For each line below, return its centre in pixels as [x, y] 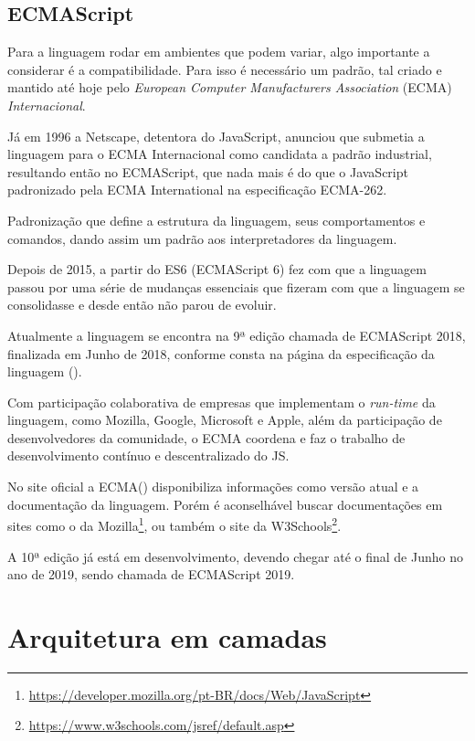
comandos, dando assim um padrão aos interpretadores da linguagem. [202, 238]
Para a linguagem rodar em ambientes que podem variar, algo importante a [219, 52]
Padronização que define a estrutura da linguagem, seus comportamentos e [216, 220]
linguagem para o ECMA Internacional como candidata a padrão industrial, [220, 154]
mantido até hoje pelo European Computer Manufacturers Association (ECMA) [230, 87]
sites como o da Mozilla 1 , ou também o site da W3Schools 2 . [174, 524]
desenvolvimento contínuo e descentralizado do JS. [148, 455]
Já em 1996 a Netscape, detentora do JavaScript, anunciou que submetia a [216, 136]
